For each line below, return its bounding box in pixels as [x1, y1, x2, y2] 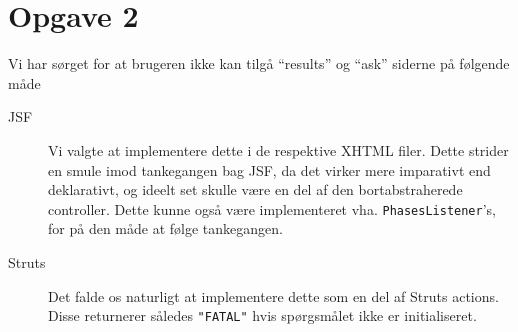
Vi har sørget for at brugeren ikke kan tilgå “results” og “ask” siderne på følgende [8, 53, 510, 74]
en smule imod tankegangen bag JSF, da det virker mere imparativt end [48, 159, 491, 180]
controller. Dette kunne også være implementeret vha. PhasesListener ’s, [48, 198, 497, 219]
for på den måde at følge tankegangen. [48, 218, 283, 239]
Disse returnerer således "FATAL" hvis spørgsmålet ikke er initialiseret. [48, 305, 477, 326]
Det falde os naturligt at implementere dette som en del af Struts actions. [48, 285, 499, 306]
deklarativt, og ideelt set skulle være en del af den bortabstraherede [48, 179, 463, 200]
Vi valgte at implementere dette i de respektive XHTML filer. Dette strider [48, 139, 509, 160]
